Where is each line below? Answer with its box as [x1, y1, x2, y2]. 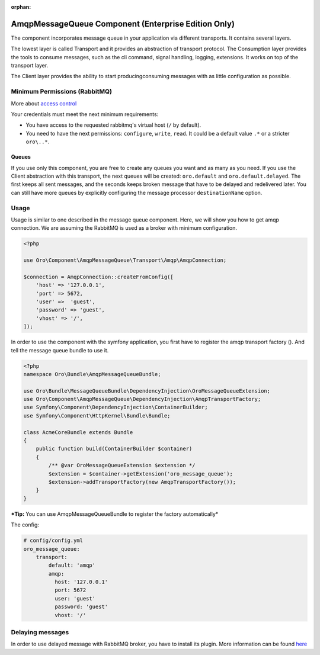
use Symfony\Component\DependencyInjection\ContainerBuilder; [23, 404, 208, 411]
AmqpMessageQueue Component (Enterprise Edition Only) [11, 18, 235, 29]
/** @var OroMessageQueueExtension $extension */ [48, 462, 196, 469]
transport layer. [11, 62, 49, 69]
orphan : [11, 4, 31, 10]
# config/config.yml [23, 537, 83, 544]
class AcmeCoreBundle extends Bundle [23, 429, 133, 435]
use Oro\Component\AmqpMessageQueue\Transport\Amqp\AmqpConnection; [23, 257, 227, 264]
